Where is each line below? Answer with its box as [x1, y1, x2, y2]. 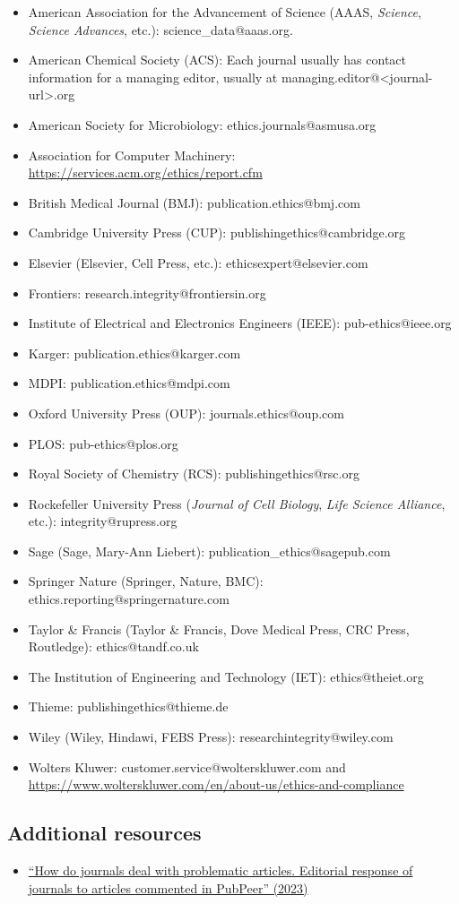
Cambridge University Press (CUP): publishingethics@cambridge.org [28, 223, 406, 242]
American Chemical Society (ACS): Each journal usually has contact [28, 50, 406, 69]
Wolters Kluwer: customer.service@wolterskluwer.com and [28, 757, 346, 776]
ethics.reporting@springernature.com [28, 590, 229, 608]
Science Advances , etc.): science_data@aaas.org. [28, 20, 293, 39]
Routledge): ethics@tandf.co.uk [28, 637, 199, 656]
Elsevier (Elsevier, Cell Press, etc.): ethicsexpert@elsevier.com [28, 253, 368, 271]
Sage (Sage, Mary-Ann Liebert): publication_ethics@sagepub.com [28, 541, 391, 560]
